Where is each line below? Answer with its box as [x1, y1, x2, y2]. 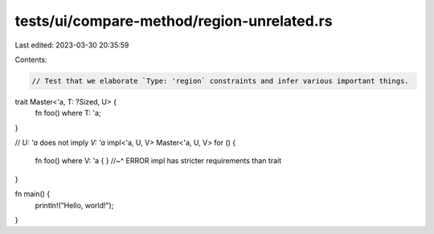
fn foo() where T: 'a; [35, 109, 101, 118]
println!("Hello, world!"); [35, 200, 114, 210]
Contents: [14, 55, 47, 64]
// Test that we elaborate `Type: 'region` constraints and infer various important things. [31, 76, 409, 85]
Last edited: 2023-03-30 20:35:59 [14, 40, 129, 50]
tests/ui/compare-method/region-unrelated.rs [14, 12, 333, 30]
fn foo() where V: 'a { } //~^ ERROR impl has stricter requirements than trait [35, 156, 281, 166]
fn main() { [14, 189, 51, 199]
